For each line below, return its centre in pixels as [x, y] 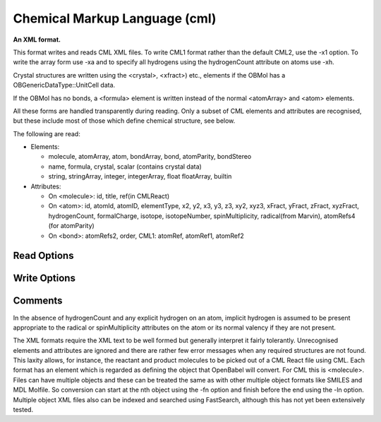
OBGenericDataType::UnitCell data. [64, 85]
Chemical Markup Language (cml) [115, 18]
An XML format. [37, 40]
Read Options [43, 256]
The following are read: [47, 133]
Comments [38, 301]
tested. [23, 410]
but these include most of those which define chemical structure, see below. [124, 121]
